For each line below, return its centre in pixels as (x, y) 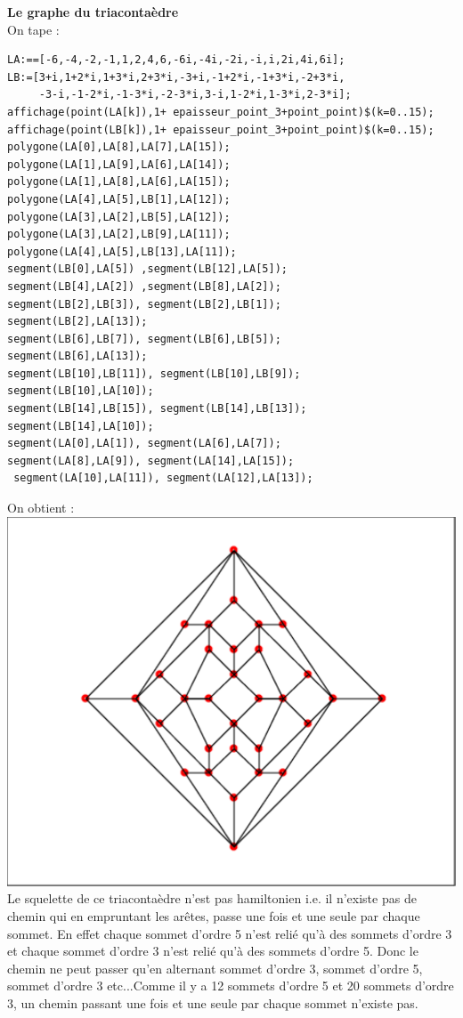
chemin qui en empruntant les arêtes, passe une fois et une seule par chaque (214, 916)
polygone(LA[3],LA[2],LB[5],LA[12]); (119, 217)
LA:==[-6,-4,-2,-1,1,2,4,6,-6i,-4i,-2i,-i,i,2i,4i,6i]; (176, 60)
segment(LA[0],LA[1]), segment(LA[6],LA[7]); (144, 444)
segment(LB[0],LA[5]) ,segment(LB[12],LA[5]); (147, 269)
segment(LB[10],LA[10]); (81, 391)
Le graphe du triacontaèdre (93, 12)
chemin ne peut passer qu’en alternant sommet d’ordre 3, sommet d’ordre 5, (215, 968)
